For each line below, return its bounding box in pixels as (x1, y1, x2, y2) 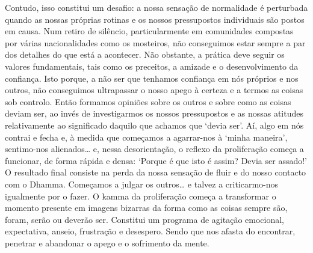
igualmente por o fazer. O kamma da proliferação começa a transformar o (5, 189, 276, 202)
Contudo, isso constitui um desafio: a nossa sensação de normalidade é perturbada (5, 1, 308, 13)
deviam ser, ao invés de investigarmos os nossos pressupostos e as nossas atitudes (5, 107, 303, 120)
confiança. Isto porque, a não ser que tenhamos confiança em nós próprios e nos (5, 72, 299, 84)
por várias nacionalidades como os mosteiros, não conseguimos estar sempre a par (5, 36, 306, 49)
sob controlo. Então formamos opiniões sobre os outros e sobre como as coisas (5, 95, 291, 108)
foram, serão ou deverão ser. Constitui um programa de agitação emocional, (5, 213, 285, 225)
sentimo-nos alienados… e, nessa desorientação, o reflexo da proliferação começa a (5, 142, 304, 155)
